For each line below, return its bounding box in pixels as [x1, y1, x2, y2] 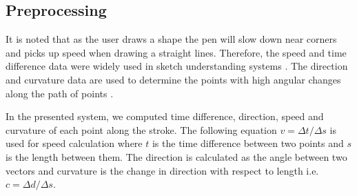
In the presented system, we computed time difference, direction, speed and [6, 109, 324, 124]
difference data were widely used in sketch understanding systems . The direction [6, 59, 348, 73]
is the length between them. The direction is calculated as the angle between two [6, 149, 347, 164]
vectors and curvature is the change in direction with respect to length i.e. [6, 163, 319, 177]
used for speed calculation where [6, 136, 143, 150]
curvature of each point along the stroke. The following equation [6, 122, 277, 137]
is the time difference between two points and [152, 136, 344, 150]
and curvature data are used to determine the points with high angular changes [6, 72, 341, 86]
